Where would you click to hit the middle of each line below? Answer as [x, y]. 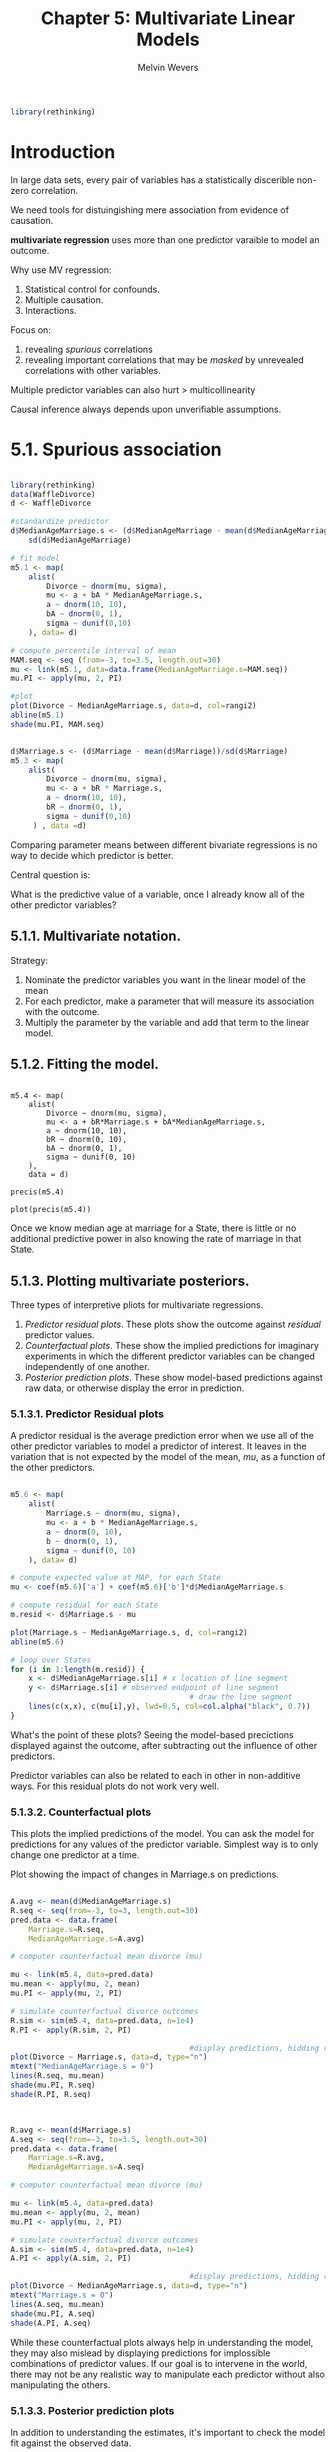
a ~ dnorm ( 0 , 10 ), [84, 1532]
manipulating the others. [60, 2384]
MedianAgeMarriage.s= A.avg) [86, 1938]
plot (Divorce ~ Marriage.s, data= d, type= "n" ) [109, 2057]
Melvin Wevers [168, 67]
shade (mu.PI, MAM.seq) [57, 724]
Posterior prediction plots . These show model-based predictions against [173, 1378]
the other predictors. [52, 1468]
